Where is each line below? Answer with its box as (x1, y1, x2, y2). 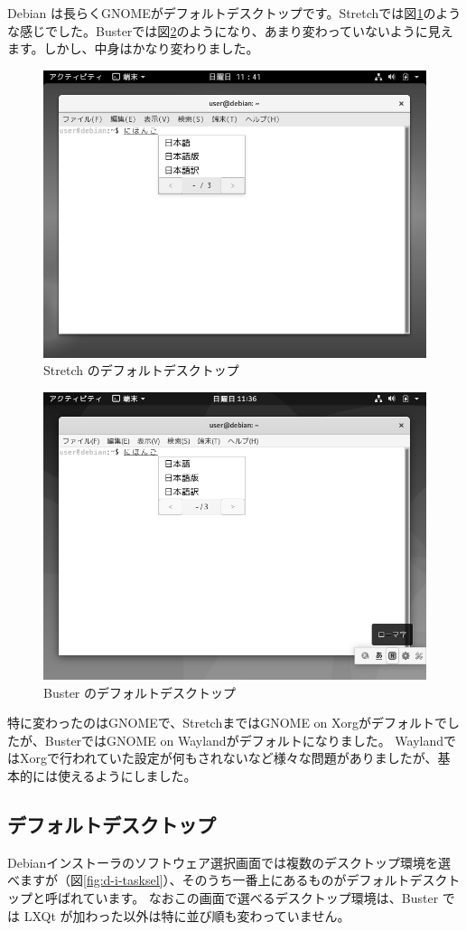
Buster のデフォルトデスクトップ (43, 682, 237, 701)
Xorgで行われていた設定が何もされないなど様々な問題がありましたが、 (19, 748, 438, 767)
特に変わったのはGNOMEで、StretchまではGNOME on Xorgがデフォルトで (7, 713, 448, 732)
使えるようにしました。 (57, 766, 197, 785)
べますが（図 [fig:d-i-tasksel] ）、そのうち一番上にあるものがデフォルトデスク (7, 870, 448, 889)
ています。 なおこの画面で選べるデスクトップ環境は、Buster (82, 888, 439, 907)
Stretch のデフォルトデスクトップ (43, 361, 239, 380)
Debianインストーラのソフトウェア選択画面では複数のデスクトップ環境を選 (7, 852, 452, 871)
